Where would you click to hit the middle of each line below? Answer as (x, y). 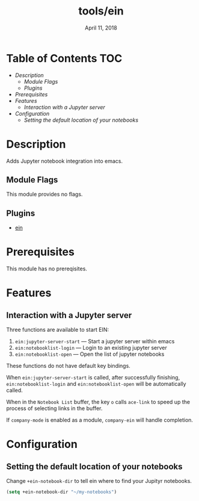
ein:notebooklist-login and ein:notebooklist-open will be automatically (96, 384)
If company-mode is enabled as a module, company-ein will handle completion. (100, 420)
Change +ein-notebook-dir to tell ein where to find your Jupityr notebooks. (99, 481)
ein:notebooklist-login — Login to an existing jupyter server (91, 348)
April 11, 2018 (101, 28)
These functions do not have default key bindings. (68, 366)
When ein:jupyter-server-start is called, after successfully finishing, (93, 378)
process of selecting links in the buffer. (54, 408)
